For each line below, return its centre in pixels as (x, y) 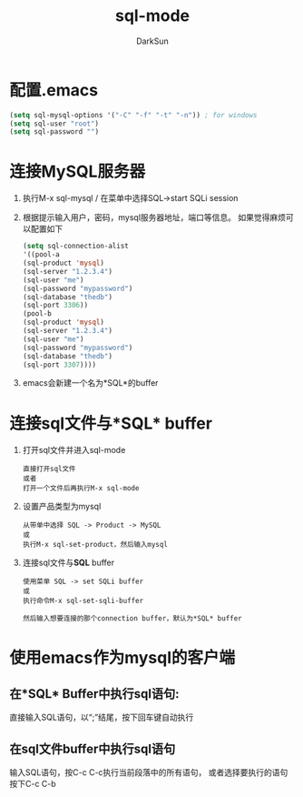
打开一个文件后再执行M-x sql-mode (81, 489)
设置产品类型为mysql (62, 507)
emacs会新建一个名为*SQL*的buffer (90, 383)
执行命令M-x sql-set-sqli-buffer (83, 601)
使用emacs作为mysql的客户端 (122, 657)
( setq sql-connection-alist (75, 247)
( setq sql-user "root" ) (54, 124)
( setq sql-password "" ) (54, 132)
